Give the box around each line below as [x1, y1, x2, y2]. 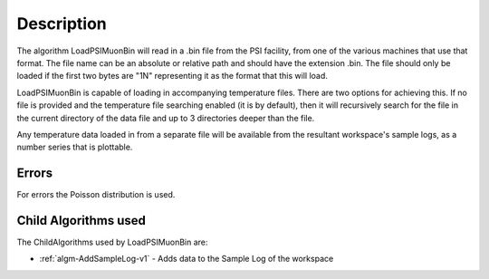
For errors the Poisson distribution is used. [16, 189, 176, 200]
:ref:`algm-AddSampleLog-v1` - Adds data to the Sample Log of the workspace [39, 254, 334, 265]
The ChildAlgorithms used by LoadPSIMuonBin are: [16, 236, 208, 248]
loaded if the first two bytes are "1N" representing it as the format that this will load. [16, 71, 328, 82]
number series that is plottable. [16, 141, 133, 153]
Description [16, 14, 108, 34]
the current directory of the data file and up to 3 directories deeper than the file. [16, 112, 315, 123]
